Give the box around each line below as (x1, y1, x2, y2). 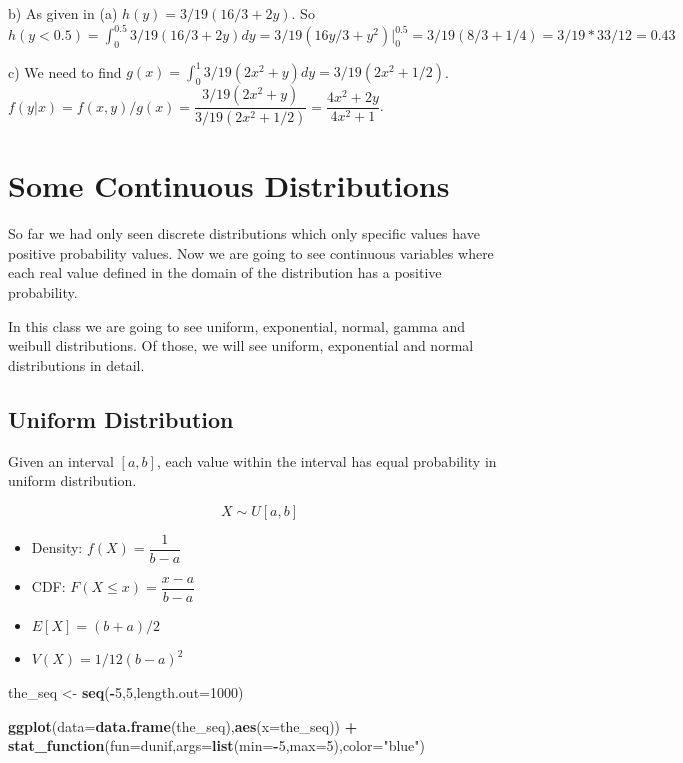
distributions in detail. (8, 354, 145, 375)
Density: (31, 537, 83, 558)
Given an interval (8, 450, 114, 471)
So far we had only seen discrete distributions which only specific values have (8, 223, 480, 244)
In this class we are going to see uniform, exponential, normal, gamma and (8, 315, 465, 336)
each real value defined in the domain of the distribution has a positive (8, 262, 442, 283)
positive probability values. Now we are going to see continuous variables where (8, 242, 494, 263)
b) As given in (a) (8, 3, 118, 23)
